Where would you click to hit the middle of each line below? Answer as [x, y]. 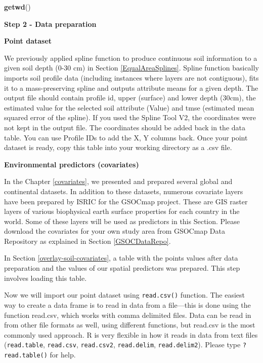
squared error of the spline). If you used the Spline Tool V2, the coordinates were [130, 117]
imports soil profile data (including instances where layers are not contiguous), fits [131, 77]
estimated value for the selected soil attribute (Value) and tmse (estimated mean [129, 107]
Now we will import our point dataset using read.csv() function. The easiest [125, 295]
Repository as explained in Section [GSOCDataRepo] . [87, 241]
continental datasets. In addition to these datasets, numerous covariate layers [124, 191]
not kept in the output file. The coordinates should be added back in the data [125, 127]
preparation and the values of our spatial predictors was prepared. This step [122, 268]
